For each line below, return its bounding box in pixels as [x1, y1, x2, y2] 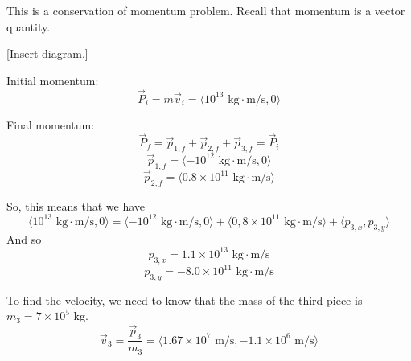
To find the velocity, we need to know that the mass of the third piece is [6, 291, 363, 308]
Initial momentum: [6, 72, 99, 88]
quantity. [6, 18, 51, 35]
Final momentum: [6, 116, 95, 133]
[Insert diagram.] [6, 45, 88, 62]
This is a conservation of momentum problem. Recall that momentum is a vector [6, 2, 405, 18]
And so [6, 230, 42, 247]
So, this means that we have [6, 197, 146, 214]
